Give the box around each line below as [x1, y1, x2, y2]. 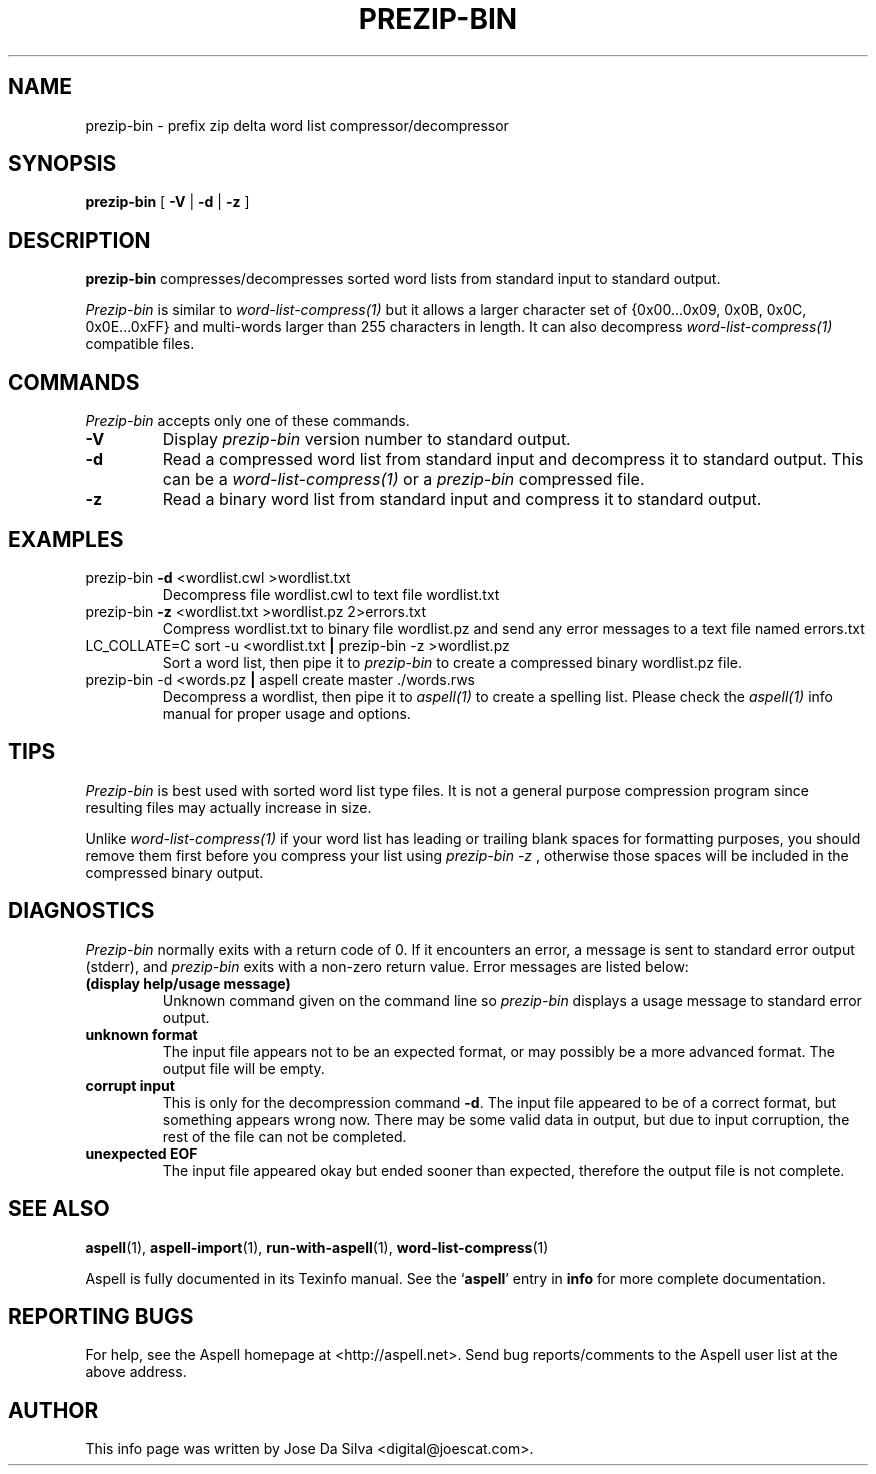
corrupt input [85, 1076, 175, 1094]
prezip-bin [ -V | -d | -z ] [85, 193, 250, 211]
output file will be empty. [162, 1059, 325, 1077]
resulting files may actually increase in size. [85, 798, 372, 816]
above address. [85, 1363, 187, 1381]
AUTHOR [8, 1397, 99, 1423]
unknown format [85, 1025, 198, 1043]
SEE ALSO [8, 1196, 110, 1222]
